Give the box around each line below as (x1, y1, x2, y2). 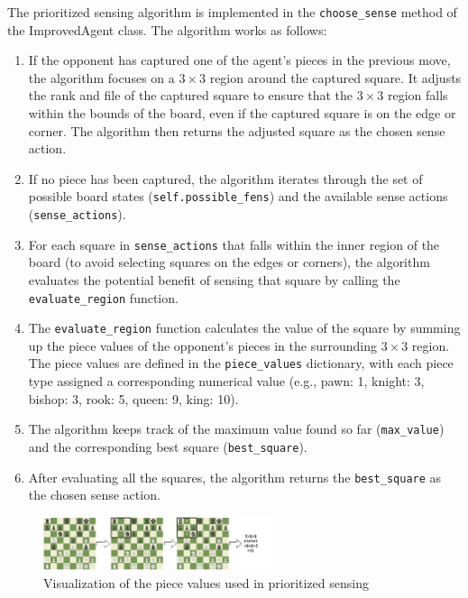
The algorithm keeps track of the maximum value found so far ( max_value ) (28, 419, 445, 438)
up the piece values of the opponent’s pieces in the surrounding (28, 336, 377, 354)
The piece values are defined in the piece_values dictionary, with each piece (28, 354, 454, 373)
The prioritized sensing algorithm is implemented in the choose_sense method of (7, 3, 457, 21)
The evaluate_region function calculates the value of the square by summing (28, 318, 461, 337)
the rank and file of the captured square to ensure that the (28, 86, 353, 105)
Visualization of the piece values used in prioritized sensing (43, 573, 369, 592)
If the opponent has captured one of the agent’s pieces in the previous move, (28, 51, 451, 69)
